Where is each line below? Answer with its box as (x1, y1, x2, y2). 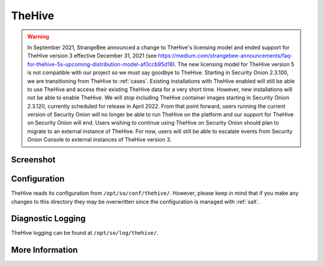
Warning (27, 33, 49, 40)
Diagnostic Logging (11, 213, 86, 224)
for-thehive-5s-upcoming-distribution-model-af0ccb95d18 (27, 61, 173, 68)
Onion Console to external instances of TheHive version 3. (27, 136, 172, 143)
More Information (11, 245, 78, 255)
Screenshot (11, 155, 56, 165)
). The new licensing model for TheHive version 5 (172, 61, 295, 68)
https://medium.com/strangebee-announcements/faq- (158, 52, 293, 59)
